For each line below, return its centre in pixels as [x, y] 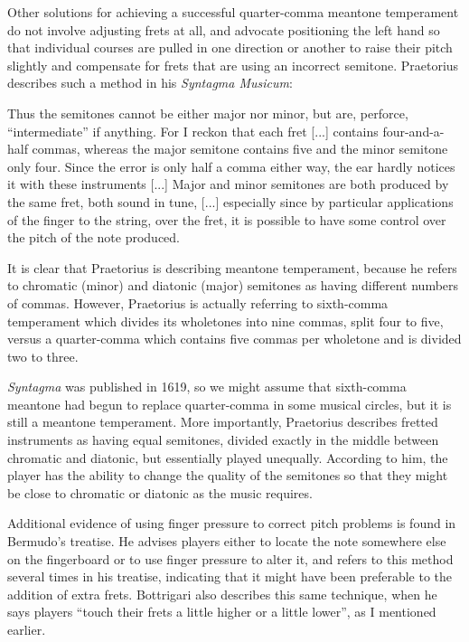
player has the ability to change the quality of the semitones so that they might [228, 475]
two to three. [43, 356]
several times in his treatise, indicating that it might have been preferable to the [230, 576]
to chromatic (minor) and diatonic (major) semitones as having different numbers [233, 285]
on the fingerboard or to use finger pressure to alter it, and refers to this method [230, 558]
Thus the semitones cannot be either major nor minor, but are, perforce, [208, 113]
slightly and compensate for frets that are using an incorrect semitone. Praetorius [233, 65]
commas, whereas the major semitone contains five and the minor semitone [240, 149]
